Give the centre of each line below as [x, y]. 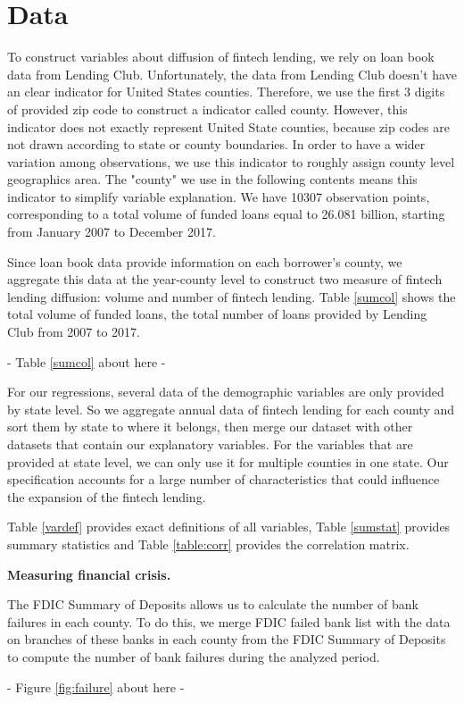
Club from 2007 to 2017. [74, 332]
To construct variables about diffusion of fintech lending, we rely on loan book [221, 57]
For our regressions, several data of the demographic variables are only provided [226, 392]
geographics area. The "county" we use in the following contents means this [212, 179]
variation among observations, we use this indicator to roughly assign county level [231, 161]
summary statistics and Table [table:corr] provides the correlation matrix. [208, 544]
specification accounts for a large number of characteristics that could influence [224, 479]
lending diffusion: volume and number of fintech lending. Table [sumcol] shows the [232, 296]
